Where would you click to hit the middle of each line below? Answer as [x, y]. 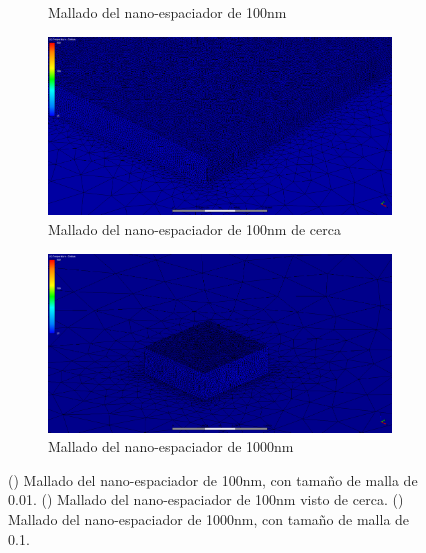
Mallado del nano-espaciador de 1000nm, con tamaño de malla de [209, 518]
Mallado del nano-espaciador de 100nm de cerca [194, 229]
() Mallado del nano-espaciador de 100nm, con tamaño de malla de [213, 479]
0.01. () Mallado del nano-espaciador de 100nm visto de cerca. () [206, 499]
